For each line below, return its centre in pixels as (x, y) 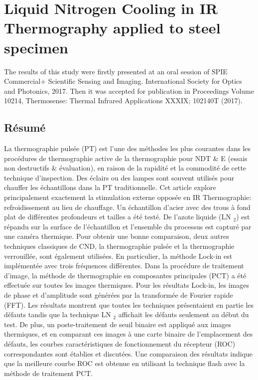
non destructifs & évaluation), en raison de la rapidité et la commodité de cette (125, 168)
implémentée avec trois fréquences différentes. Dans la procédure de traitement (124, 266)
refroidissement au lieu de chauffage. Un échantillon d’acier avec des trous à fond (127, 207)
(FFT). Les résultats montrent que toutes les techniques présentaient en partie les (129, 304)
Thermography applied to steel (112, 28)
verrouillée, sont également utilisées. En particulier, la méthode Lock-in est (118, 256)
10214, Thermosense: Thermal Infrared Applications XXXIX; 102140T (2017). (123, 100)
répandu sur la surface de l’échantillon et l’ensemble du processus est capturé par (128, 226)
